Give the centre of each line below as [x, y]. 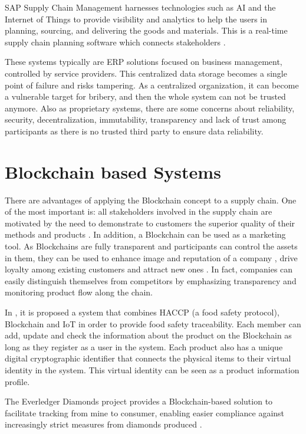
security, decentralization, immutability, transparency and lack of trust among [146, 119]
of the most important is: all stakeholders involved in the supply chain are [139, 211]
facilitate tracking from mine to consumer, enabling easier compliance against [145, 412]
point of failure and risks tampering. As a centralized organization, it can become [152, 85]
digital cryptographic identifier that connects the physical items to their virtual [148, 358]
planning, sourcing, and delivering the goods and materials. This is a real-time [146, 30]
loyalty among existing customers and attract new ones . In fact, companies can [149, 269]
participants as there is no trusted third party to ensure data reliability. [134, 131]
